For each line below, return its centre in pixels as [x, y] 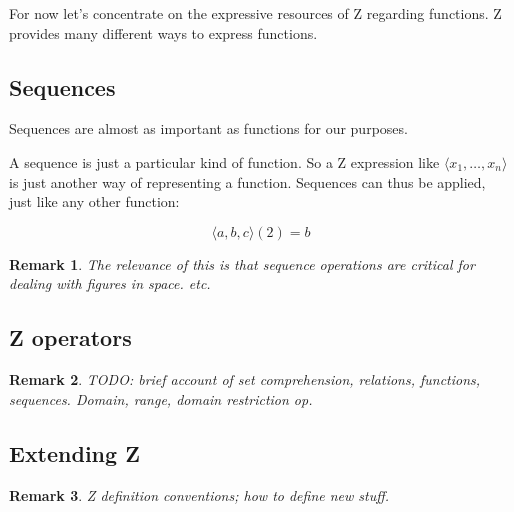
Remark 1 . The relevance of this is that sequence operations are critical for [242, 263]
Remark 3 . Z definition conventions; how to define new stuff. [199, 494]
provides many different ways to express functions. [163, 32]
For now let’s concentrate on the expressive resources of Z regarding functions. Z [255, 13]
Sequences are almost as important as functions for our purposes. [208, 128]
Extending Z [74, 452]
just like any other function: [94, 201]
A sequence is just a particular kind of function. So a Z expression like [224, 161]
